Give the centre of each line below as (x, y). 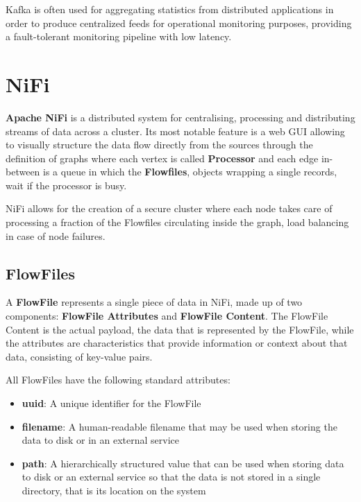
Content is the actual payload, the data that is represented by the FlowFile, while (180, 329)
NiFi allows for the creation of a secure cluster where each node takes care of (169, 208)
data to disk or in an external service (101, 440)
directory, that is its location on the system (114, 490)
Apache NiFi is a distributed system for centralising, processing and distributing (180, 117)
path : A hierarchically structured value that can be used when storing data (183, 463)
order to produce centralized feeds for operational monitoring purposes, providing (179, 23)
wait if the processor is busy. (66, 185)
